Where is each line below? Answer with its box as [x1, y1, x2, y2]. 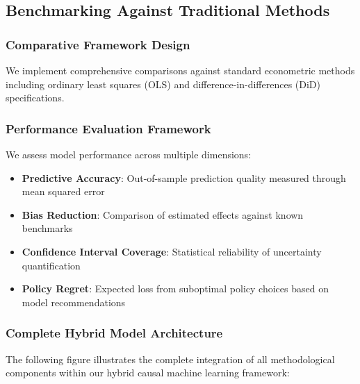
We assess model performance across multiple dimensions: [6, 147, 252, 161]
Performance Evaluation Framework [6, 119, 211, 137]
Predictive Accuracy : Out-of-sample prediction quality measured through [22, 170, 346, 185]
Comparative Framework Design [6, 35, 190, 53]
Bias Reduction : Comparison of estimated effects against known [22, 207, 304, 222]
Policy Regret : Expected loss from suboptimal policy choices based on [22, 281, 329, 296]
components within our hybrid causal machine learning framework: [6, 365, 290, 380]
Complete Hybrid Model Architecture [6, 324, 223, 342]
